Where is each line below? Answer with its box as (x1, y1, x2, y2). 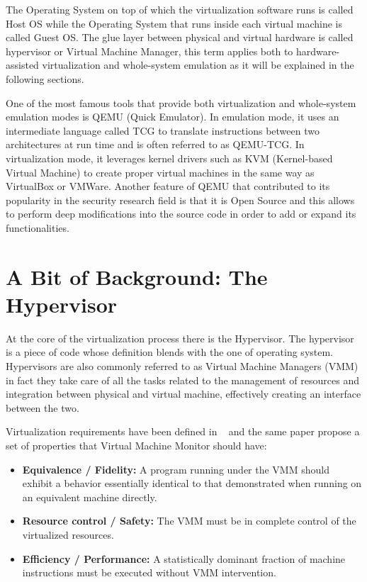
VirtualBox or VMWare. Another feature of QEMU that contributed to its (6, 179, 330, 194)
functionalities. (6, 220, 69, 235)
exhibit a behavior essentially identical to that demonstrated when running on (22, 476, 362, 491)
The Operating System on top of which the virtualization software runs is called (6, 2, 354, 16)
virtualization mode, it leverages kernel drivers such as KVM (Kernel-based (6, 150, 333, 165)
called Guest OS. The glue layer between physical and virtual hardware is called (6, 30, 354, 45)
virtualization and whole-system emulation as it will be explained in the (42, 57, 354, 72)
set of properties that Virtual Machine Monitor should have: (6, 437, 267, 452)
